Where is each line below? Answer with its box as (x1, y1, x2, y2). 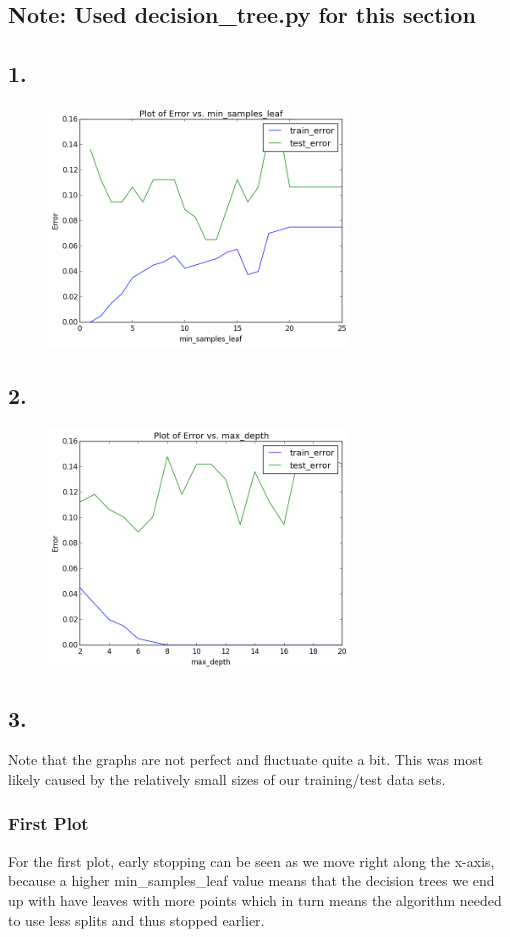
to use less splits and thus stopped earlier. (8, 909, 265, 930)
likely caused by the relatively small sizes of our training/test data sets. (8, 768, 446, 789)
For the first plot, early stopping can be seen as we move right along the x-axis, (8, 850, 495, 871)
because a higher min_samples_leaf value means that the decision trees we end (8, 870, 495, 891)
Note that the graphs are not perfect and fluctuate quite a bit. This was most (8, 749, 484, 770)
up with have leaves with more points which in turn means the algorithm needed (8, 889, 502, 910)
